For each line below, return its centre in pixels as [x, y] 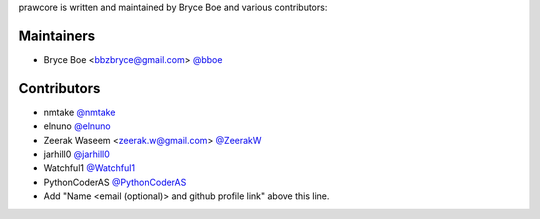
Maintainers [57, 35]
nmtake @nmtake [79, 112]
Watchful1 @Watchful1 [89, 168]
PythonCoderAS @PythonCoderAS [115, 182]
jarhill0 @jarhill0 [76, 154]
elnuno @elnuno [77, 126]
